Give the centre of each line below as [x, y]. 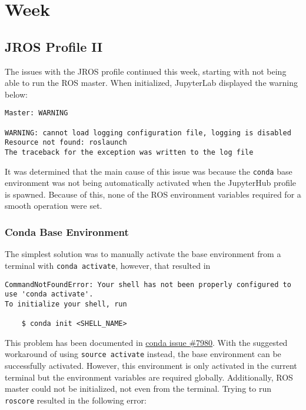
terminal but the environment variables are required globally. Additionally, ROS [149, 377]
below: [16, 94]
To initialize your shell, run [66, 304]
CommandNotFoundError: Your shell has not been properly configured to [148, 284]
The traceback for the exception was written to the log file [129, 152]
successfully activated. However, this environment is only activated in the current [151, 366]
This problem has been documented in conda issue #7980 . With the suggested [146, 342]
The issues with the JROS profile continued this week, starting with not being [146, 71]
